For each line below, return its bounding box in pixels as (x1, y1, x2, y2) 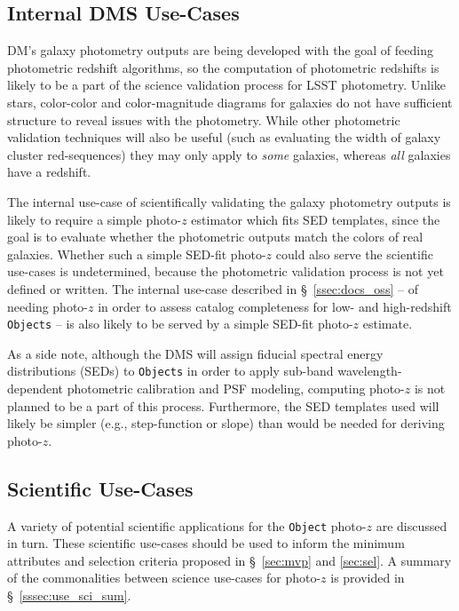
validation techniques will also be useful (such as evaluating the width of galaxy (7, 128, 441, 147)
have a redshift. (7, 163, 91, 181)
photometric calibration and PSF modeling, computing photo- (67, 379, 405, 398)
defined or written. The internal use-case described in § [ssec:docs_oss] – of (7, 279, 418, 298)
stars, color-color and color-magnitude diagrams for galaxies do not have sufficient (7, 92, 453, 111)
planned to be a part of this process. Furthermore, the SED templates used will (7, 396, 439, 415)
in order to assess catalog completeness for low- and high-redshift (98, 297, 452, 315)
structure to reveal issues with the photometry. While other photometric (7, 110, 400, 129)
